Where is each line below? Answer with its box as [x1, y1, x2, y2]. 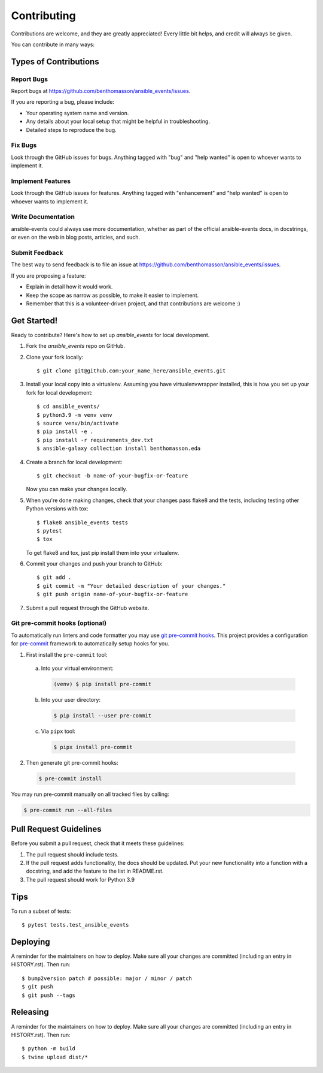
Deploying [11, 936, 50, 947]
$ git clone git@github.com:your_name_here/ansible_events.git [36, 368, 226, 374]
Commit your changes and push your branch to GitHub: [26, 560, 163, 567]
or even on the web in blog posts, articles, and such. [11, 234, 141, 241]
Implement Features [11, 177, 71, 185]
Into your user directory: [41, 696, 101, 703]
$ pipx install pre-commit [53, 744, 133, 750]
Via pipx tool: [41, 728, 76, 735]
